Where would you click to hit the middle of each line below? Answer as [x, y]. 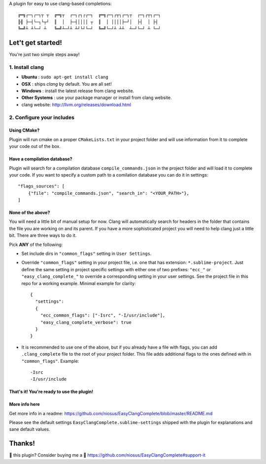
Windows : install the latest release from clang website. [78, 91]
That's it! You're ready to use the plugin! [51, 392]
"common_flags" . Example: [50, 361]
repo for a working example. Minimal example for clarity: [79, 283]
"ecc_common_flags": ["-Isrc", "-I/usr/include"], [103, 315]
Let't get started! [36, 43]
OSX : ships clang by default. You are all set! [66, 84]
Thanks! [22, 444]
